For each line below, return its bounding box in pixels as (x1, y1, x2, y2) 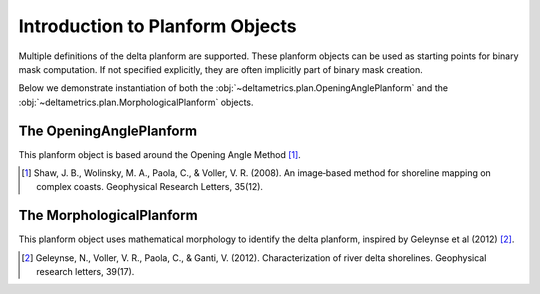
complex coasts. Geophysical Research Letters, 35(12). (36, 181, 264, 193)
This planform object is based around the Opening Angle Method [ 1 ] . (18, 148, 302, 160)
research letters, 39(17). (36, 266, 135, 278)
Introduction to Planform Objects (18, 15, 297, 37)
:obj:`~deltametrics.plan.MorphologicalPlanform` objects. (18, 96, 254, 108)
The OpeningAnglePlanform (18, 122, 198, 139)
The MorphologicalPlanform (18, 207, 199, 224)
